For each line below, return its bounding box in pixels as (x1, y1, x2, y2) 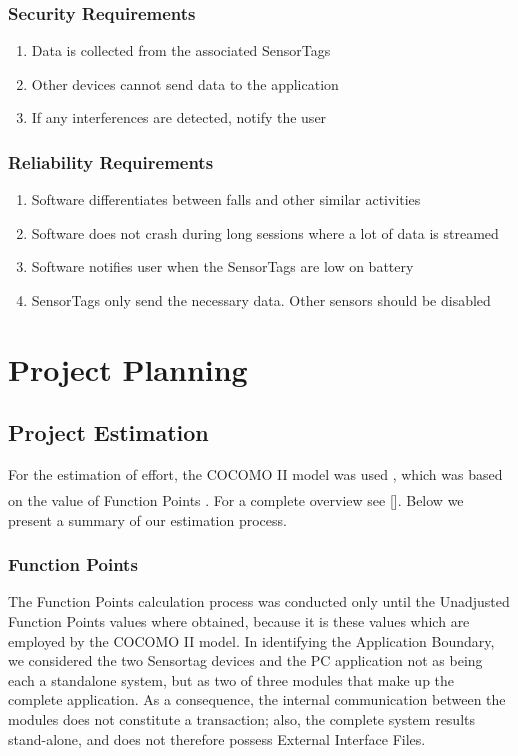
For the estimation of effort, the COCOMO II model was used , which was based (8, 464, 503, 485)
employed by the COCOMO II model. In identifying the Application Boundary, (8, 630, 495, 651)
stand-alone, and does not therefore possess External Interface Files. (8, 728, 426, 749)
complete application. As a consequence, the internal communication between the (8, 689, 506, 710)
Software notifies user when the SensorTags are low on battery (31, 256, 414, 277)
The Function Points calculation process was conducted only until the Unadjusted (8, 591, 510, 612)
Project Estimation (8, 417, 209, 448)
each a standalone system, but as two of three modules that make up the (8, 669, 455, 690)
